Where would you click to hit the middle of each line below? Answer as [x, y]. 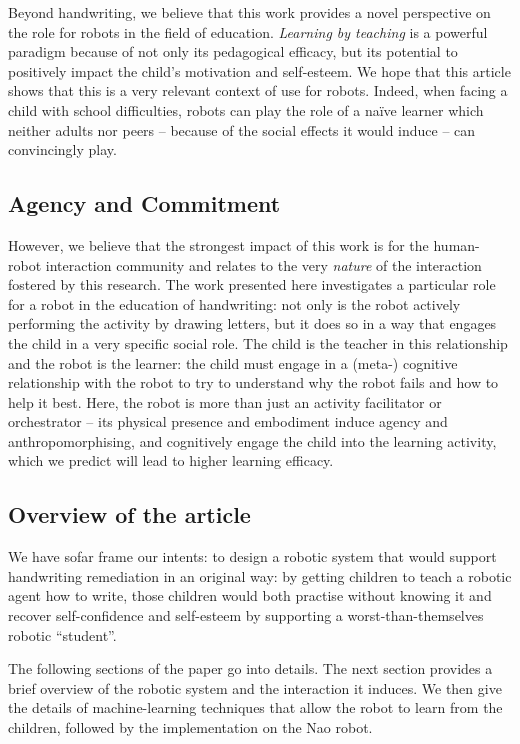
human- [456, 244]
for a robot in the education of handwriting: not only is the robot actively [234, 303]
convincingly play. [62, 149]
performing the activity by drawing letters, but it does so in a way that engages [252, 323]
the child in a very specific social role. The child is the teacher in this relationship [258, 342]
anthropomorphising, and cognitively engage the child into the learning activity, [252, 440]
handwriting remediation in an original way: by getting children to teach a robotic [260, 575]
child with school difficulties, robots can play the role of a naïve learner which [246, 109]
